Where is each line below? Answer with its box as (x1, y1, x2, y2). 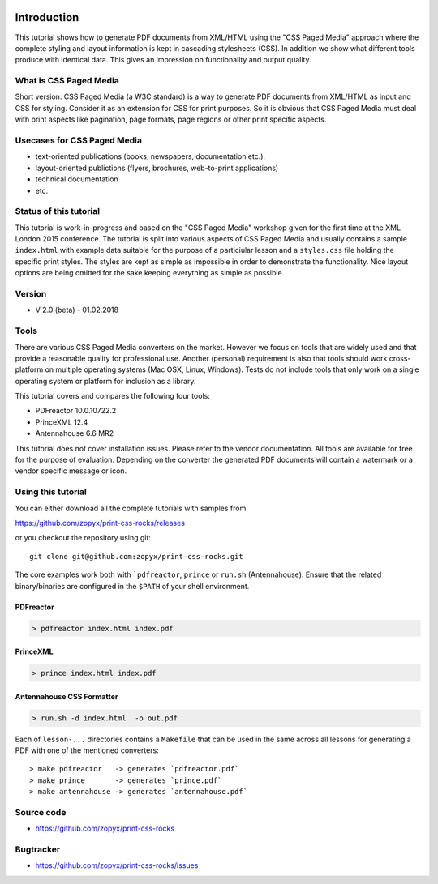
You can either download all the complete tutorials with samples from (15, 503, 247, 513)
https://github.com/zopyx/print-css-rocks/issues (35, 861, 199, 870)
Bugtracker (15, 843, 61, 855)
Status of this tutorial (15, 206, 101, 217)
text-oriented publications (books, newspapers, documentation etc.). (35, 152, 266, 161)
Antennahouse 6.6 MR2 (35, 429, 114, 438)
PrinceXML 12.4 (35, 417, 88, 427)
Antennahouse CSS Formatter (15, 691, 118, 701)
